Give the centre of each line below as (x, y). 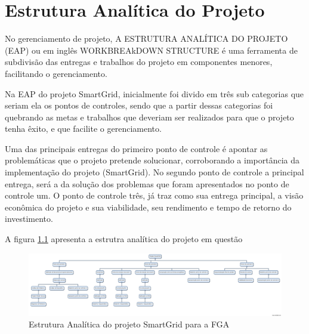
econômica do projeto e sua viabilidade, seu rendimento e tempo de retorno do (148, 207)
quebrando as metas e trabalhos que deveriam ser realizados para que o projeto (149, 117)
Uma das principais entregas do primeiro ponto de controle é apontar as (136, 148)
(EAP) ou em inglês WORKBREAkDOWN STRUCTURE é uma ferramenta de (151, 50)
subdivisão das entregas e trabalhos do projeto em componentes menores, (139, 62)
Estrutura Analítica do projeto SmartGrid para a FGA (129, 324)
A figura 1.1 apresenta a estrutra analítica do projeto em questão (124, 239)
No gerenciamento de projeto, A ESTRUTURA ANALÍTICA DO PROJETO (146, 38)
